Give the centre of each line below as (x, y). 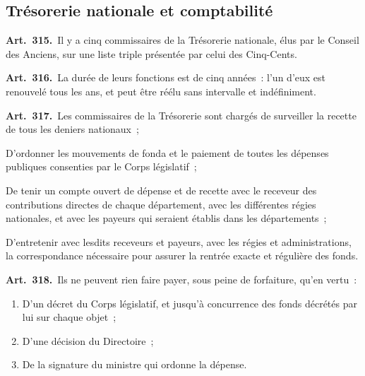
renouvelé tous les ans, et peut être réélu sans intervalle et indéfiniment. (161, 91)
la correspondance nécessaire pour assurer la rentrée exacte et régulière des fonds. (182, 255)
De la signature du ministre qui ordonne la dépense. (134, 364)
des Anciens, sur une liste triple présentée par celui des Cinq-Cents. (151, 53)
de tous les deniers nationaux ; (72, 129)
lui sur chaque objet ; (69, 317)
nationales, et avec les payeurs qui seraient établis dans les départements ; (166, 218)
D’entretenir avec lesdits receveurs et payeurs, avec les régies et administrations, (179, 241)
